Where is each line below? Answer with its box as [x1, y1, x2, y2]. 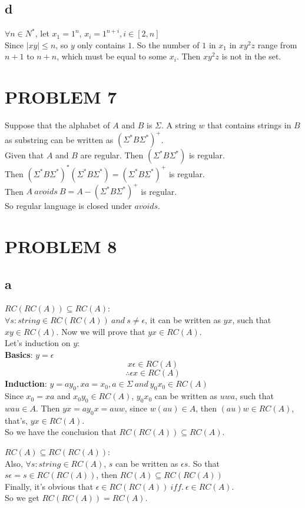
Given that [5, 149, 44, 161]
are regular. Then [80, 149, 144, 161]
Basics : [5, 348, 33, 360]
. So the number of [132, 38, 200, 51]
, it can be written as [145, 313, 221, 326]
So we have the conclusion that [5, 426, 117, 438]
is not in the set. [221, 50, 281, 62]
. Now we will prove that [56, 325, 145, 337]
